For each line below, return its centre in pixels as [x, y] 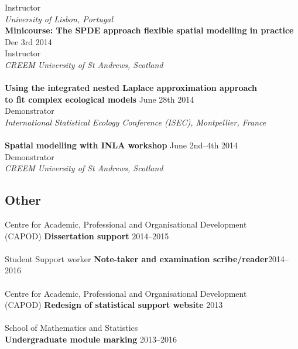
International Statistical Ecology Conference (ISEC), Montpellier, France [136, 122]
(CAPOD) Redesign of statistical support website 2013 [114, 305]
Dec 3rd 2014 [28, 41]
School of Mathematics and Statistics [71, 328]
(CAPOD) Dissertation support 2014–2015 [87, 236]
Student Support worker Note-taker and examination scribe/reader [137, 258]
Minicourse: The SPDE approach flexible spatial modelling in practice [149, 30]
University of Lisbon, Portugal [59, 18]
